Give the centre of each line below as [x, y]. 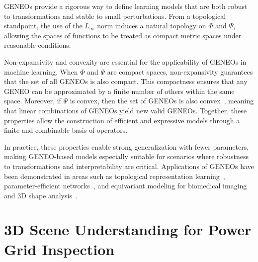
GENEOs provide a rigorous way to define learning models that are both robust [126, 6]
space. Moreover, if [33, 101]
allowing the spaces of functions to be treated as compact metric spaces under [123, 35]
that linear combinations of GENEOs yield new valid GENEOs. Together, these [125, 110]
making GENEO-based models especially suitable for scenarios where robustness [127, 156]
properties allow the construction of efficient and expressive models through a [122, 120]
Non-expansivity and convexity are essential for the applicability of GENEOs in [125, 61]
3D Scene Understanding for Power [128, 229]
